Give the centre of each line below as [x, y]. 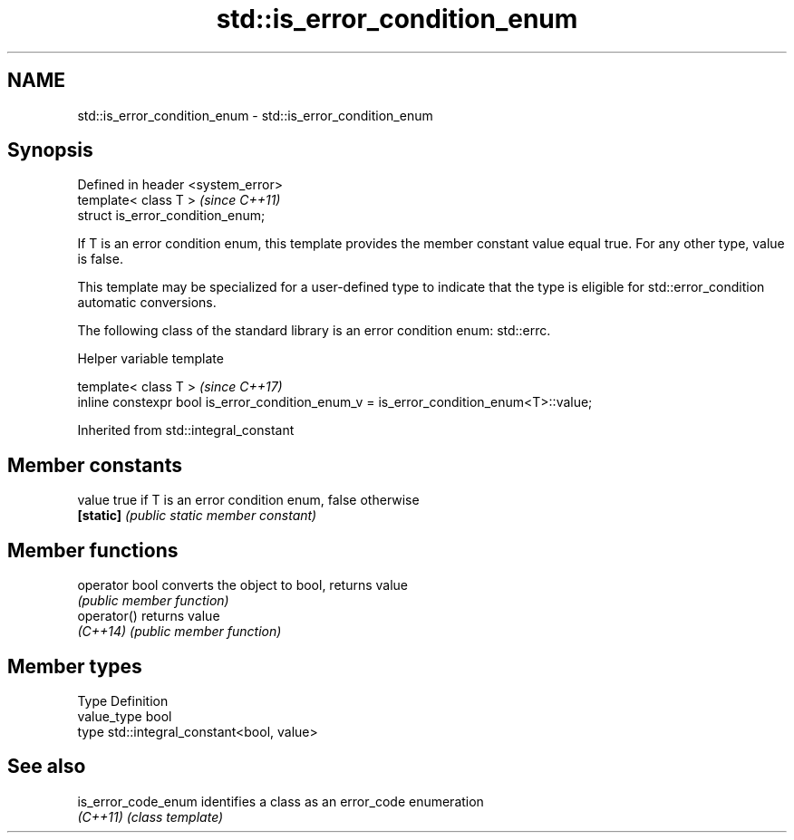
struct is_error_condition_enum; [171, 216]
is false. [100, 259]
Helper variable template [150, 359]
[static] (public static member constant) [197, 516]
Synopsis [50, 150]
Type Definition [123, 700]
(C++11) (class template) [150, 816]
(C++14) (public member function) [179, 632]
